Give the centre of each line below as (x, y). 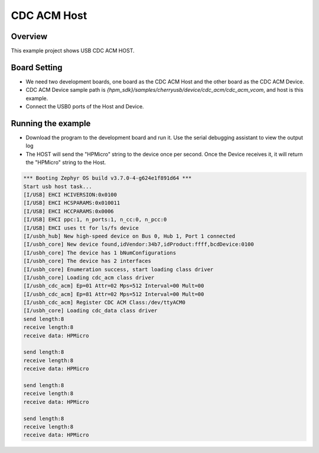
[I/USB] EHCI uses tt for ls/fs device (81, 228)
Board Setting (37, 67)
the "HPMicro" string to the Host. (66, 162)
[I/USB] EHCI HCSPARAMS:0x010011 (72, 203)
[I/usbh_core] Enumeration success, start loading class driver (118, 269)
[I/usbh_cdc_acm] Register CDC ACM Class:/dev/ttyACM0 (104, 303)
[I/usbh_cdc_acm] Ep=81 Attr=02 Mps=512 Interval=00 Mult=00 (114, 294)
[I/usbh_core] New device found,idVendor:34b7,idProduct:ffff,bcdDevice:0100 (139, 245)
